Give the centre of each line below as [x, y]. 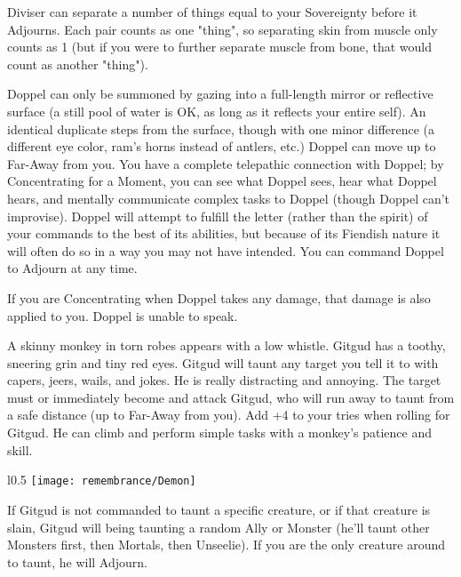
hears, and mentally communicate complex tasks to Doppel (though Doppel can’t [229, 198]
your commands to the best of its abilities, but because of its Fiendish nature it [224, 233]
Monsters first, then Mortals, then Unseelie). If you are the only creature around [227, 545]
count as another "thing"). [78, 64]
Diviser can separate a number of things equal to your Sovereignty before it [212, 12]
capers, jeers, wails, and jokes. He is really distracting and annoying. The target [224, 380]
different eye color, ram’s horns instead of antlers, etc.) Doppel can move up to [222, 146]
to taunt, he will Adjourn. [77, 561]
